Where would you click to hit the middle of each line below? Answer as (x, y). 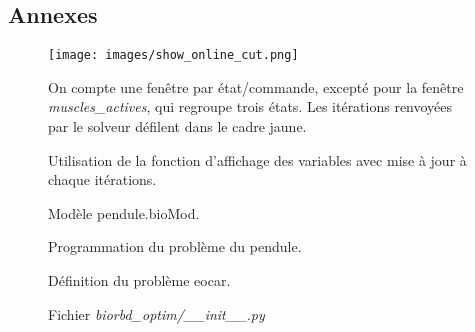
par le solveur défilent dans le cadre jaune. (177, 126)
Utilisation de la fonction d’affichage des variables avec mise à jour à (257, 159)
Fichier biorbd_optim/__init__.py (156, 313)
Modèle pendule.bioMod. (124, 212)
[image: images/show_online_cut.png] (173, 55)
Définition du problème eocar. (139, 280)
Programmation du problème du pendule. (175, 246)
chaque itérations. (102, 179)
